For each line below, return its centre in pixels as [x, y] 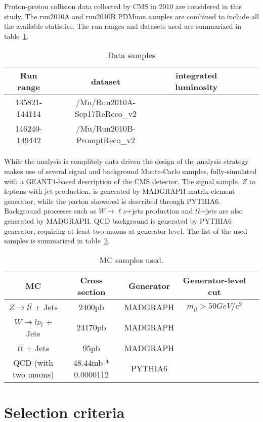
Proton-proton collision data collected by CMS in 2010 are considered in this [123, 6]
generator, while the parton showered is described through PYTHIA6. [113, 201]
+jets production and [160, 211]
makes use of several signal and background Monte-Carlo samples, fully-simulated [130, 171]
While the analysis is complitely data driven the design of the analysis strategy [126, 161]
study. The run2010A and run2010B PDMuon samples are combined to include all [131, 16]
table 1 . [16, 36]
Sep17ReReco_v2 [106, 114]
